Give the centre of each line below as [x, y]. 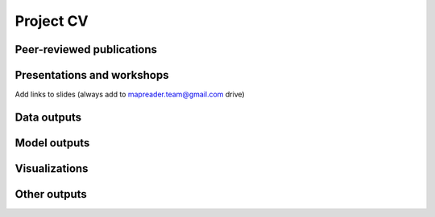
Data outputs [48, 117]
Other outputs [51, 194]
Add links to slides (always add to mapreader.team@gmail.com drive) [130, 94]
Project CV [52, 21]
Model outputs [52, 143]
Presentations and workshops [92, 75]
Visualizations [52, 168]
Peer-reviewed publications [86, 49]
